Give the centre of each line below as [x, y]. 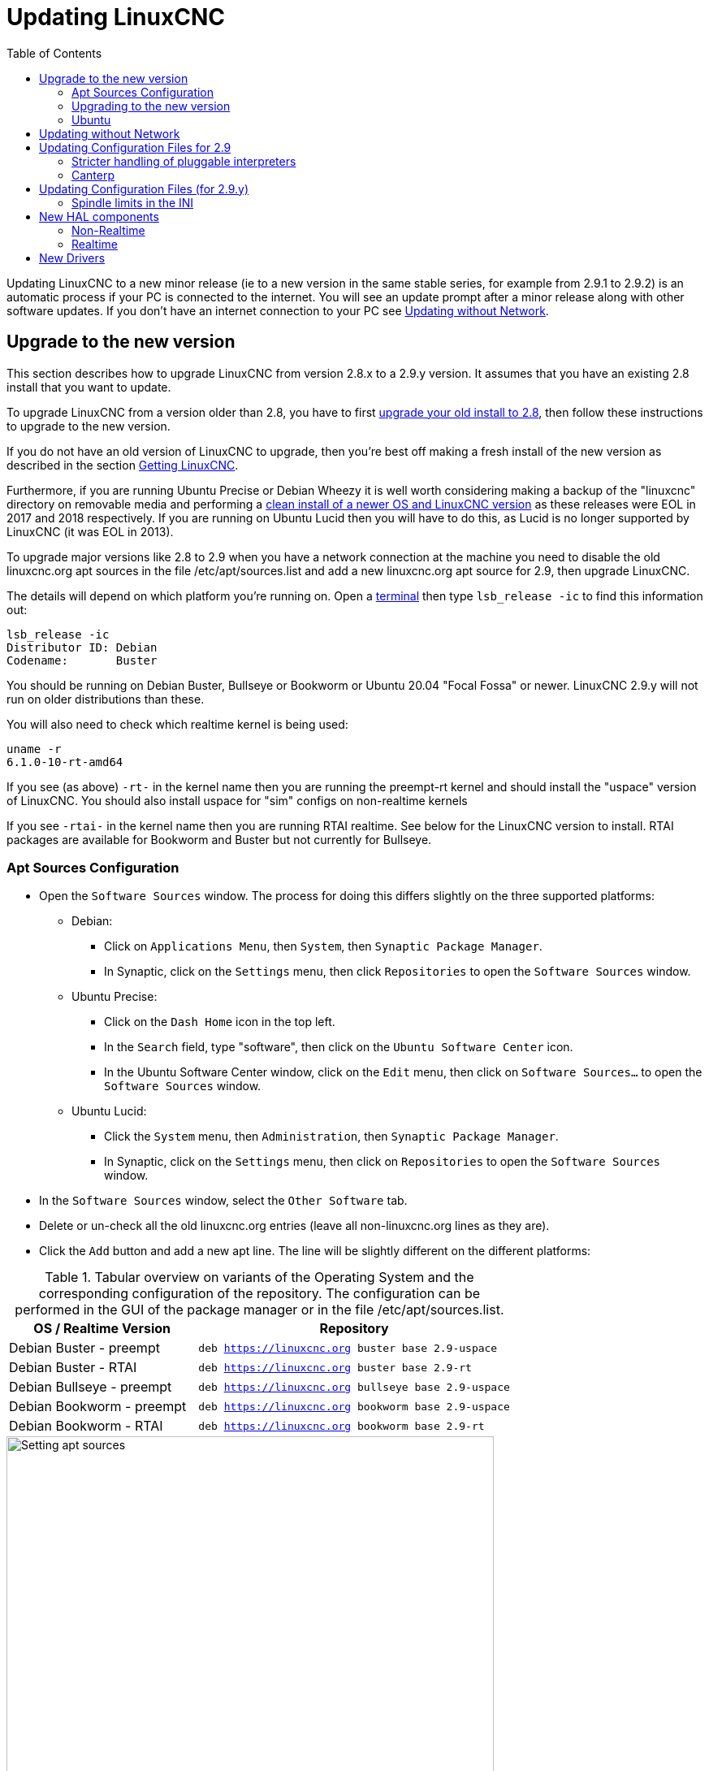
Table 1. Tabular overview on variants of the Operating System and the [259, 1277]
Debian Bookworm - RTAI [86, 1426]
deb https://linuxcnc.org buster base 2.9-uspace [348, 1348]
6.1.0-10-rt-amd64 [65, 762]
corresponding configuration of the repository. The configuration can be [259, 1294]
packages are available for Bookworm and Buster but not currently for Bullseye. [219, 839]
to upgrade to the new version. [89, 426]
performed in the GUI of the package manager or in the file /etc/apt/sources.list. [259, 1310]
